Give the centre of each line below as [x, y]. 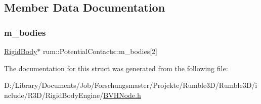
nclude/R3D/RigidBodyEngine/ [54, 95]
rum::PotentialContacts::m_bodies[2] [100, 51]
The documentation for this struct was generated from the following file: [116, 68]
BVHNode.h [122, 95]
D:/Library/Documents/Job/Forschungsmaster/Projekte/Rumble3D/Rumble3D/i [131, 85]
